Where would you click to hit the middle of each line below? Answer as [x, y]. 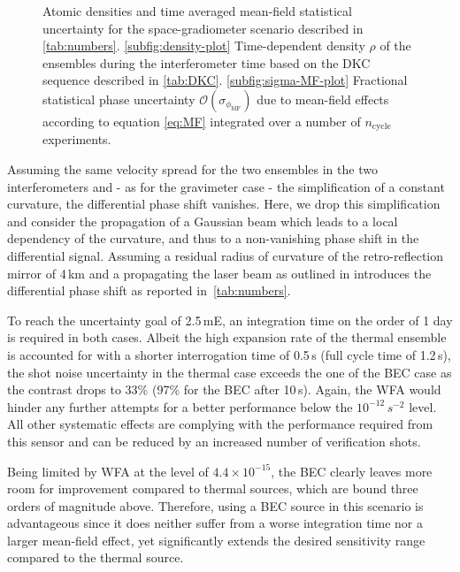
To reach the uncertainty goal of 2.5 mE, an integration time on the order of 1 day [230, 320]
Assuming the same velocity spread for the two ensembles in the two [192, 169]
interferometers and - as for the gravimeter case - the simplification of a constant [226, 186]
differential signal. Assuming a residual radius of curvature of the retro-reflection [226, 255]
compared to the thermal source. [96, 557]
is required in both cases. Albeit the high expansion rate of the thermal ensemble [227, 337]
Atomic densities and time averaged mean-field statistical [197, 11]
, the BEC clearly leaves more [352, 471]
